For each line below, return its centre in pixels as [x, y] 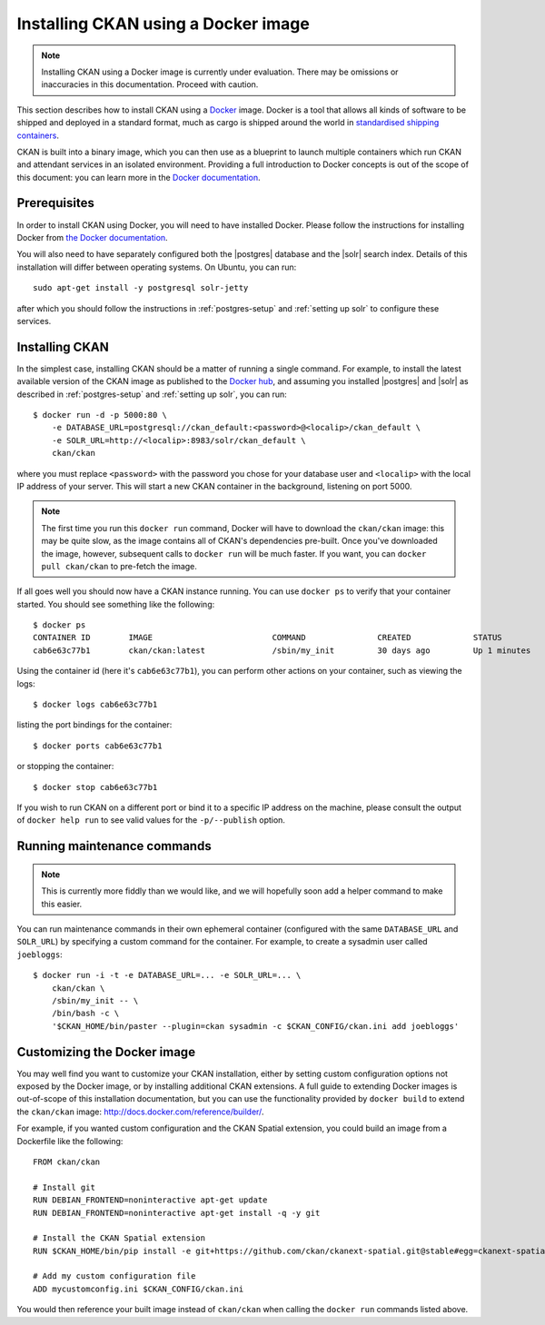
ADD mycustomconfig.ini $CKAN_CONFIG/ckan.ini [139, 1289]
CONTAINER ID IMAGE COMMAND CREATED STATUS [268, 638]
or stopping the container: [65, 766]
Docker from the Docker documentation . [92, 237]
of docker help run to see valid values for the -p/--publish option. [151, 820]
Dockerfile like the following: [70, 1141]
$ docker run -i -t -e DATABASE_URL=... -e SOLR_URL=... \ [167, 975]
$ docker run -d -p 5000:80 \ [100, 415]
